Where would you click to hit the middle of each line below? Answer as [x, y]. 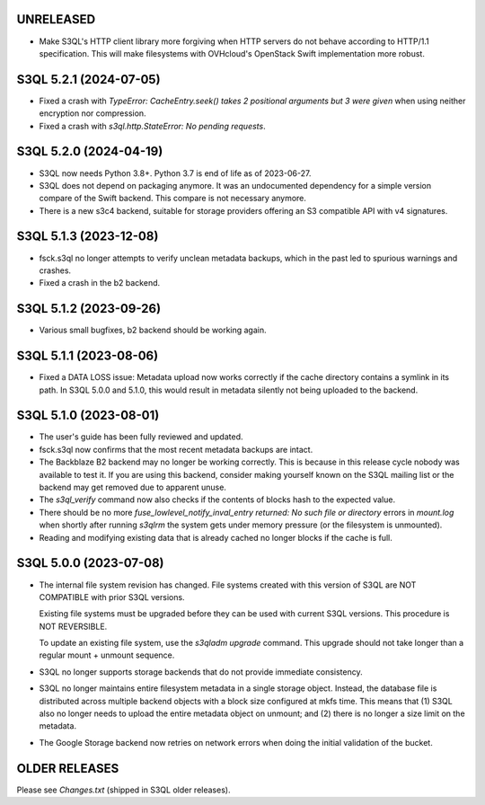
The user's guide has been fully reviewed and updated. [141, 437]
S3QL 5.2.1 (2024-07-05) [88, 80]
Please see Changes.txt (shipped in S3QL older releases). [123, 790]
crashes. [55, 270]
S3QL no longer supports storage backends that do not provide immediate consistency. [201, 672]
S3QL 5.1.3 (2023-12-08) [88, 237]
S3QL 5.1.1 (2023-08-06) [88, 356]
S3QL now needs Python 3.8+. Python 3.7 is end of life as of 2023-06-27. [175, 173]
